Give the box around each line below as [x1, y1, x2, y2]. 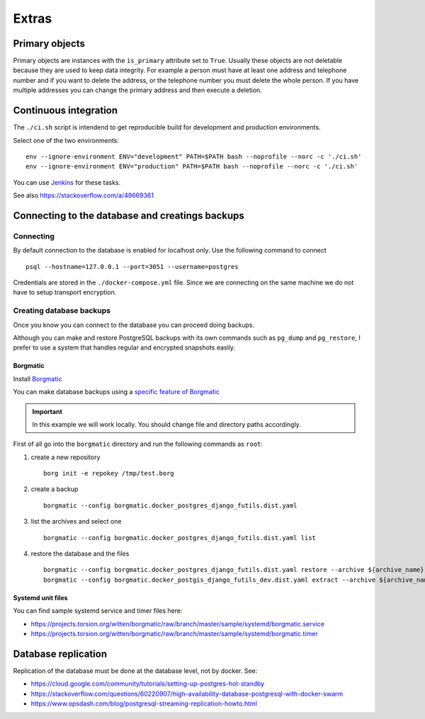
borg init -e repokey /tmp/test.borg [43, 469, 175, 478]
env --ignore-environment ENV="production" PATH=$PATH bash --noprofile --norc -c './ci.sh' [25, 163, 358, 171]
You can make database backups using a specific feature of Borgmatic [13, 388, 220, 396]
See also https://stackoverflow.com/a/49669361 [13, 191, 154, 200]
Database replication [13, 648, 108, 660]
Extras [13, 11, 52, 26]
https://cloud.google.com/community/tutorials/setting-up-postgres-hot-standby [30, 679, 265, 688]
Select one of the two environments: [13, 136, 120, 144]
